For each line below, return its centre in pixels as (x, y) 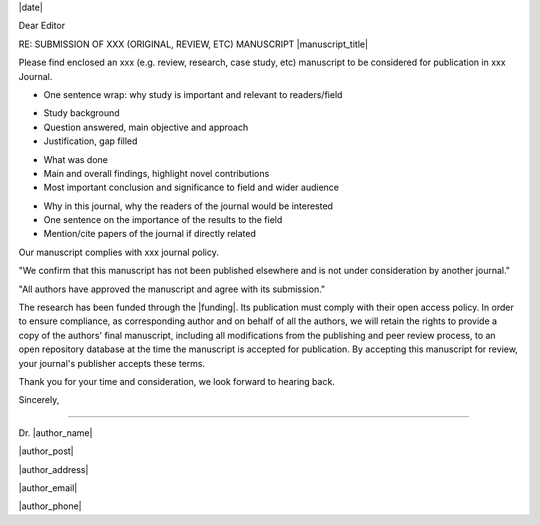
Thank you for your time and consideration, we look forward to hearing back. (176, 381)
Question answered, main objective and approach (146, 127)
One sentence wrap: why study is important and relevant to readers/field (193, 94)
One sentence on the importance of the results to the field (163, 220)
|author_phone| (50, 506)
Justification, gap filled (90, 141)
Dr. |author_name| (55, 432)
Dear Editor (41, 26)
